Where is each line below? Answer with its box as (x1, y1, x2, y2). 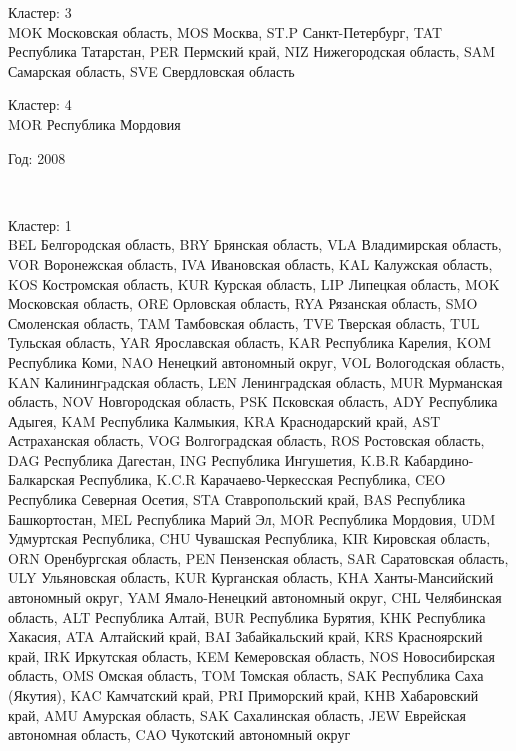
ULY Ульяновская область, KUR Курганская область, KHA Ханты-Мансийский (8, 567, 494, 588)
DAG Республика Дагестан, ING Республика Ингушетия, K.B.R (8, 449, 400, 470)
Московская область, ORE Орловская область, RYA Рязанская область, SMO (8, 293, 478, 314)
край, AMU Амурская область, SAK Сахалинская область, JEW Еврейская (8, 704, 466, 725)
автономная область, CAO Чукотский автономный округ (8, 724, 351, 745)
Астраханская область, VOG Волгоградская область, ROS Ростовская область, (8, 430, 485, 451)
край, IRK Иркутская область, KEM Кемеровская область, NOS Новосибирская (8, 645, 495, 666)
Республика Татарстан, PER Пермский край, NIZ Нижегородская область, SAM (8, 41, 496, 62)
